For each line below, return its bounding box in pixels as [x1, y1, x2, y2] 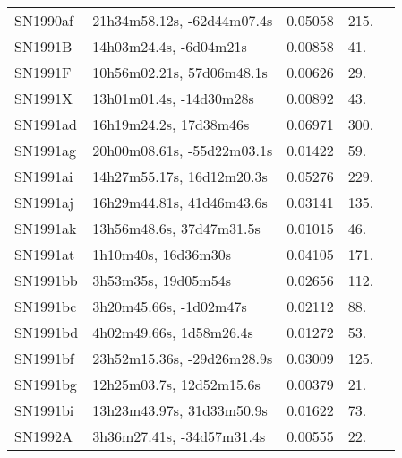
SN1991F [14, 62, 72, 82]
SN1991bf [14, 348, 74, 368]
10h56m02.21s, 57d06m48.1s [92, 62, 268, 82]
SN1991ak [14, 218, 77, 238]
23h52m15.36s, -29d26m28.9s [92, 348, 273, 368]
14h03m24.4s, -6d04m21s [92, 36, 247, 56]
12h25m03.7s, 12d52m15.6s [92, 374, 261, 394]
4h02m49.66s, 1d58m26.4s [92, 322, 253, 342]
